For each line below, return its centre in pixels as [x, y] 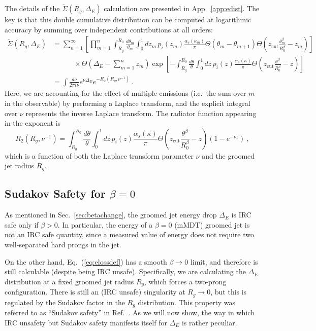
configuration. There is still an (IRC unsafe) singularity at [95, 292]
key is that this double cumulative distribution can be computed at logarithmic [128, 20]
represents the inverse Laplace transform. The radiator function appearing [141, 113]
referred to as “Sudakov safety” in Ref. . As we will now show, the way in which [130, 312]
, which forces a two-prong [185, 281]
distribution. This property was [187, 302]
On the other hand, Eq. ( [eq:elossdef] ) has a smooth [86, 261]
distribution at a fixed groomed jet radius [69, 281]
